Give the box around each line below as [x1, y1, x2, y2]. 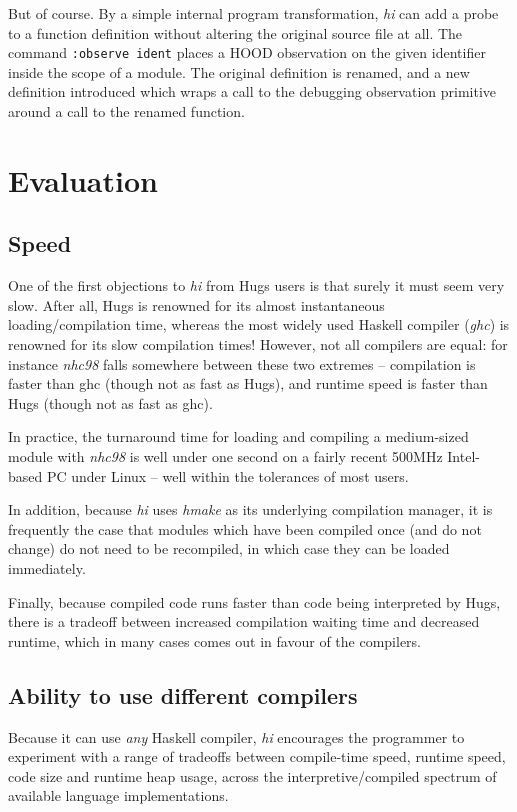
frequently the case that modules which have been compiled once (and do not [8, 518, 482, 539]
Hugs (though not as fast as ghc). [8, 392, 213, 413]
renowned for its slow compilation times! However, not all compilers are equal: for [8, 333, 508, 354]
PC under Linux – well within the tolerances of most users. [46, 465, 409, 486]
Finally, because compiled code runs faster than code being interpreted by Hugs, [8, 591, 501, 612]
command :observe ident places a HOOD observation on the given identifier [8, 42, 486, 63]
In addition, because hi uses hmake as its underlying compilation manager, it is [8, 499, 493, 520]
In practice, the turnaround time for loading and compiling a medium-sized [8, 426, 469, 447]
